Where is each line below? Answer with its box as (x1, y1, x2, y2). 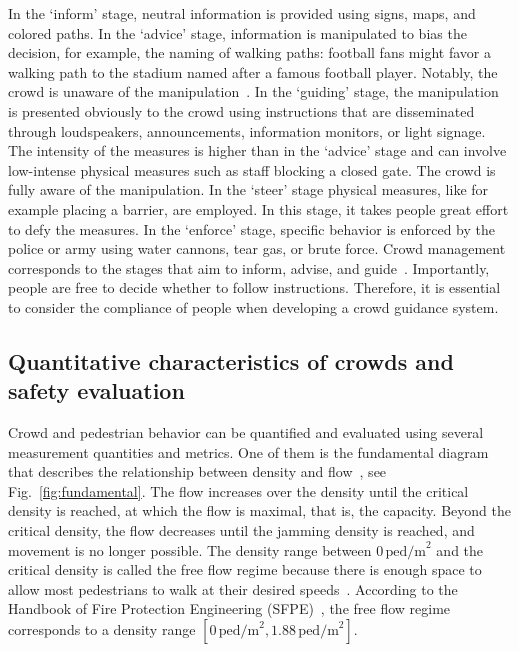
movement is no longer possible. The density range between (8, 539, 372, 560)
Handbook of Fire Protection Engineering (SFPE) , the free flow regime (8, 598, 451, 619)
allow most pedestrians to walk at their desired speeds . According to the (8, 578, 458, 599)
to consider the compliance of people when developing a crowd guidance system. (8, 296, 499, 317)
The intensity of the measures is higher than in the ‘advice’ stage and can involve (8, 140, 507, 161)
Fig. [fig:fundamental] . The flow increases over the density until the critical (8, 480, 469, 501)
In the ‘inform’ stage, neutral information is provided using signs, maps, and (8, 3, 476, 23)
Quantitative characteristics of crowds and (8, 345, 454, 376)
